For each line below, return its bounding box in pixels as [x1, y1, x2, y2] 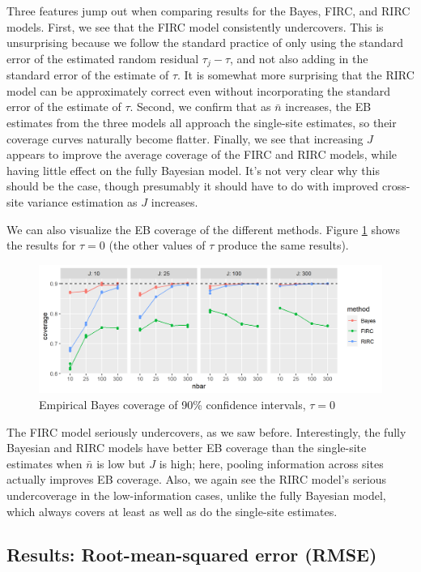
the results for [6, 237, 76, 254]
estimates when [6, 455, 83, 472]
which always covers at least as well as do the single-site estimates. [6, 502, 338, 519]
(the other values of [108, 237, 206, 254]
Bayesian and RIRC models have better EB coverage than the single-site [6, 439, 367, 456]
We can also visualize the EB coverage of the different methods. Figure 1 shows [6, 220, 400, 237]
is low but [96, 455, 146, 472]
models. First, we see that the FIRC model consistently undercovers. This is [6, 18, 384, 35]
